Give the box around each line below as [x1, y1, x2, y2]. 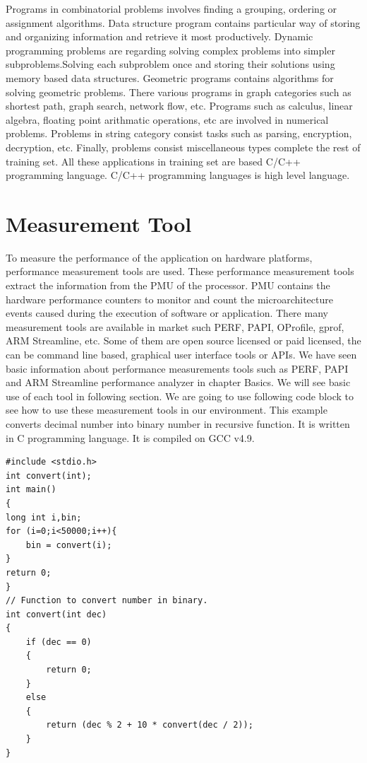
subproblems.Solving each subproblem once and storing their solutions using [6, 57, 335, 71]
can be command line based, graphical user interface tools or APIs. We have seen [6, 347, 357, 361]
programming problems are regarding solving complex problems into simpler [6, 42, 335, 57]
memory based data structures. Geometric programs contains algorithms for [6, 70, 334, 85]
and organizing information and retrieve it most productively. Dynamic [6, 29, 313, 44]
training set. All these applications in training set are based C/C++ [6, 153, 301, 168]
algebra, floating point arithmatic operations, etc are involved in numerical [6, 112, 329, 127]
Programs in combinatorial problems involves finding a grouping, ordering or [6, 1, 337, 16]
